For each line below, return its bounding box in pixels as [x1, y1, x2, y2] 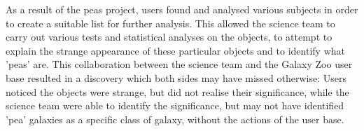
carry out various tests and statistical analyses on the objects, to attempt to [6, 29, 332, 44]
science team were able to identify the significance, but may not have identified [6, 98, 344, 113]
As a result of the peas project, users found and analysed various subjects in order [6, 2, 358, 16]
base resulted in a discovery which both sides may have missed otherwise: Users [6, 70, 346, 85]
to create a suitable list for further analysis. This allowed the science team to [6, 15, 335, 30]
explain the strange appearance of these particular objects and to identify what [6, 43, 345, 57]
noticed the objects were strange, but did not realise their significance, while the [6, 84, 349, 99]
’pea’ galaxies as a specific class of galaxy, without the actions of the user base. [6, 111, 344, 126]
